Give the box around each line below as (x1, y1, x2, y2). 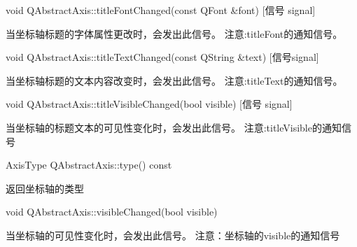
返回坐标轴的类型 (6, 181, 84, 195)
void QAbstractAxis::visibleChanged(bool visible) (6, 204, 218, 219)
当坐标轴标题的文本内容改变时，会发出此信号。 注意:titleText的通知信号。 (6, 73, 343, 87)
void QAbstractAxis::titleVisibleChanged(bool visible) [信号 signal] (6, 97, 293, 111)
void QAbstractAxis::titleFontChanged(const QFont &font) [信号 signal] (6, 3, 316, 17)
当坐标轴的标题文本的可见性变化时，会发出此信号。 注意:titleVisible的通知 (6, 120, 342, 134)
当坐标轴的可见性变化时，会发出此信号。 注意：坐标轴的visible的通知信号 (6, 227, 340, 242)
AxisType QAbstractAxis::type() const (6, 157, 172, 172)
